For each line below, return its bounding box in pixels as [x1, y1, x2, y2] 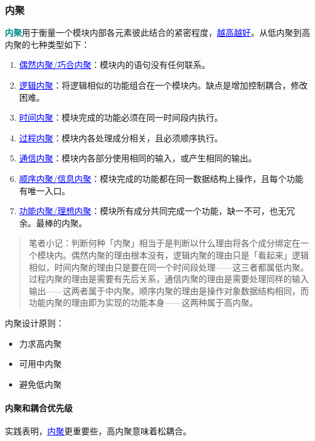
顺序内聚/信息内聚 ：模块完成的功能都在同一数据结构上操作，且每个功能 [19, 172, 303, 184]
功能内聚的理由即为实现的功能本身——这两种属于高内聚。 [28, 296, 258, 309]
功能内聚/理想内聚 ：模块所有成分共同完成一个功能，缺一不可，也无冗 [19, 204, 295, 217]
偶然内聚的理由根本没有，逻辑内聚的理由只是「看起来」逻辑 [71, 248, 309, 261]
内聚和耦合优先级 [5, 401, 73, 414]
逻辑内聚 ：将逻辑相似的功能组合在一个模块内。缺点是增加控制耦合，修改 [19, 79, 308, 91]
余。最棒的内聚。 [19, 216, 87, 229]
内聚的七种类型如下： [5, 38, 90, 50]
